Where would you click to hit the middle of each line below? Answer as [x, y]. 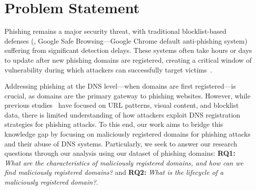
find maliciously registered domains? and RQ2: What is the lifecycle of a [114, 172]
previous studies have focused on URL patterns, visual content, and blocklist [122, 105]
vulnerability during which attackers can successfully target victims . [108, 69]
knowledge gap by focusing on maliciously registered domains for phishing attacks [128, 134]
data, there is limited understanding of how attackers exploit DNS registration [122, 114]
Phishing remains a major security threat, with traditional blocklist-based [115, 31]
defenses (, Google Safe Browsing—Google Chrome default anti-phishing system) [126, 40]
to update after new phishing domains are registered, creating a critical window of [128, 59]
